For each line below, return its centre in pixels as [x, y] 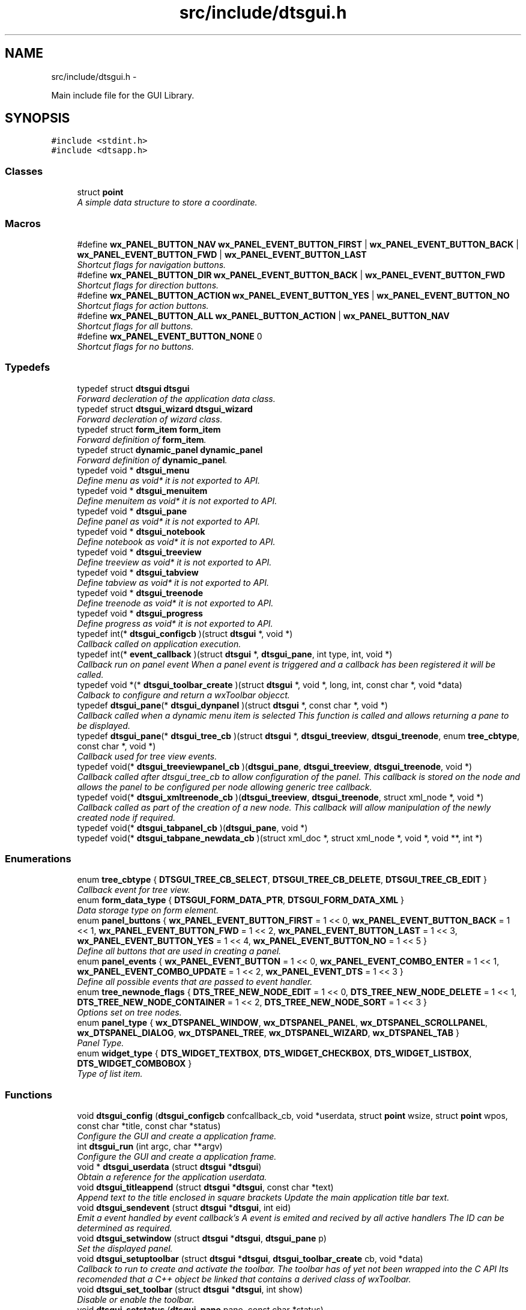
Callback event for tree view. [134, 890]
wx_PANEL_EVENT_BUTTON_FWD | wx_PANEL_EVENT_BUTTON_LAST [222, 254]
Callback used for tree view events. [147, 756]
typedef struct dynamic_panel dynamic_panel [170, 449]
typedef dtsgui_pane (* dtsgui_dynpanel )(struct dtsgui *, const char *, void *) [232, 705]
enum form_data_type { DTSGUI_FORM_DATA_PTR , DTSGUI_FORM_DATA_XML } [241, 900]
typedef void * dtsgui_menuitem [142, 490]
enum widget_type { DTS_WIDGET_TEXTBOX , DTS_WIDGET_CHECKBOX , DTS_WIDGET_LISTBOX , [274, 1053]
